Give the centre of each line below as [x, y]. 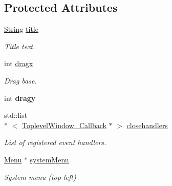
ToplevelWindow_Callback [64, 125]
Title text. [20, 46]
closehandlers [147, 125]
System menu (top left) [40, 177]
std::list [16, 115]
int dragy [20, 98]
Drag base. [20, 80]
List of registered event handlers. [55, 142]
